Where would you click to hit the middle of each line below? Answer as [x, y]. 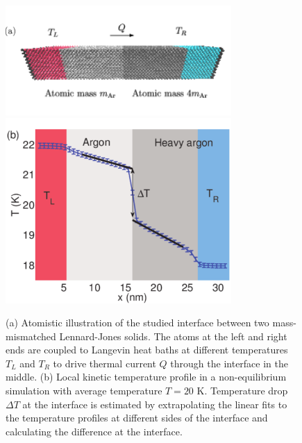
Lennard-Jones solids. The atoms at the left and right [173, 336]
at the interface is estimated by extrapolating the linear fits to [155, 404]
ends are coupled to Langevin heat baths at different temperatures [147, 350]
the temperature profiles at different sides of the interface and [137, 418]
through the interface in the [229, 363]
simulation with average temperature [84, 391]
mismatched [31, 336]
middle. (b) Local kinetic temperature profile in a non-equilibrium [146, 377]
